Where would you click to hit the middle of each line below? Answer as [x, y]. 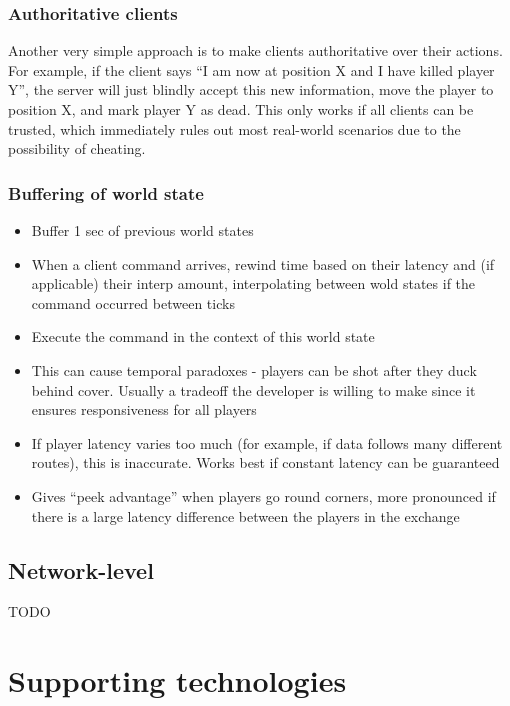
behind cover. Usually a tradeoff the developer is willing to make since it [253, 389]
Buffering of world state [106, 192]
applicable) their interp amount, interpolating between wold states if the [253, 283]
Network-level [81, 569]
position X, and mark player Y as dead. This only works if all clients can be [241, 109]
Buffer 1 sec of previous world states [142, 230]
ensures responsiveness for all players [144, 409]
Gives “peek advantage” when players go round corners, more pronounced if [263, 495]
